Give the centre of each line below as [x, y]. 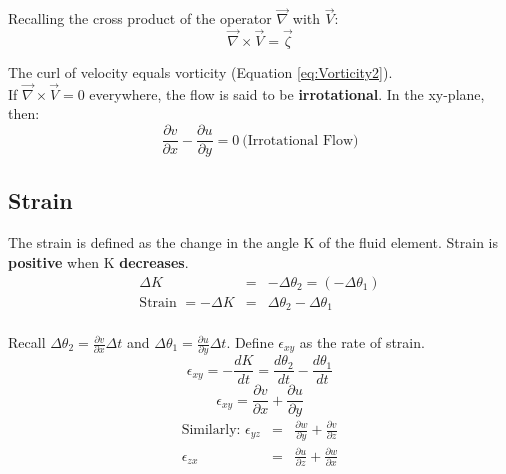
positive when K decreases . [98, 261]
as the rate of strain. [362, 342]
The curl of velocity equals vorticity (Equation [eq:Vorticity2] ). [200, 72]
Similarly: [211, 430]
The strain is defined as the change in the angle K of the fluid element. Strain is [253, 242]
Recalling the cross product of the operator [140, 18]
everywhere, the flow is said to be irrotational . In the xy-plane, [287, 93]
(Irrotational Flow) [300, 140]
